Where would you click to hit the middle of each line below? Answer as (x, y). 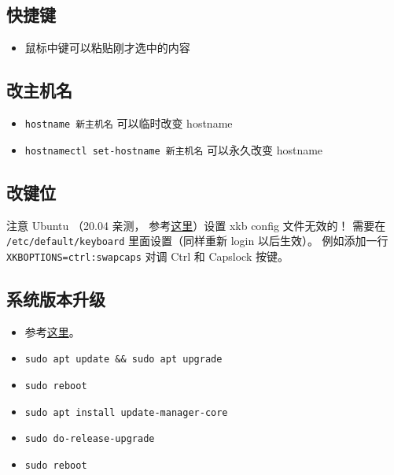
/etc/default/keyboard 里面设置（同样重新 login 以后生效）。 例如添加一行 (197, 241)
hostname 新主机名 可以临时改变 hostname (129, 123)
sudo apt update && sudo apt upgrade (123, 360)
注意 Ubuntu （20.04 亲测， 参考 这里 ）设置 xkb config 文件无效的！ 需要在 (196, 225)
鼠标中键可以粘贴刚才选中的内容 (107, 48)
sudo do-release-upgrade (90, 439)
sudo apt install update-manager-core (126, 412)
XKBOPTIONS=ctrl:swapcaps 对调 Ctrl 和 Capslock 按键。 (147, 256)
